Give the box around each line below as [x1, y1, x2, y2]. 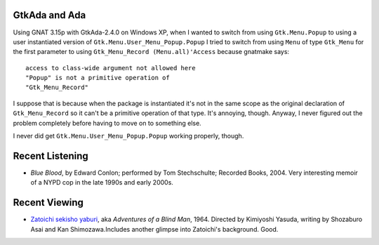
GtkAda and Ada [13, 9, 86, 21]
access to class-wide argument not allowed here [25, 64, 196, 72]
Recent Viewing [13, 197, 84, 208]
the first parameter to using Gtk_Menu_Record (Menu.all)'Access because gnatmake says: [13, 48, 290, 56]
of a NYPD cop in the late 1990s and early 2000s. [30, 178, 173, 187]
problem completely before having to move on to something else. [13, 119, 201, 127]
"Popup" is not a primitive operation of [25, 74, 170, 82]
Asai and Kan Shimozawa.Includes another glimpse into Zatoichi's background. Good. [30, 225, 279, 233]
